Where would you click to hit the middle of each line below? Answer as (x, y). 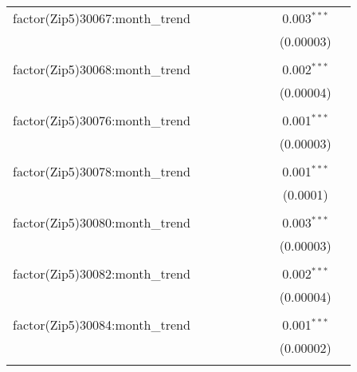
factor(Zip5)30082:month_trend (102, 273)
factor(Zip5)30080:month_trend (102, 222)
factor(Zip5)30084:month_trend (102, 325)
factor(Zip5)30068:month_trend (102, 69)
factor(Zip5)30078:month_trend (102, 171)
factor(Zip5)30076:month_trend (102, 120)
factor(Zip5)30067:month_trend (102, 18)
